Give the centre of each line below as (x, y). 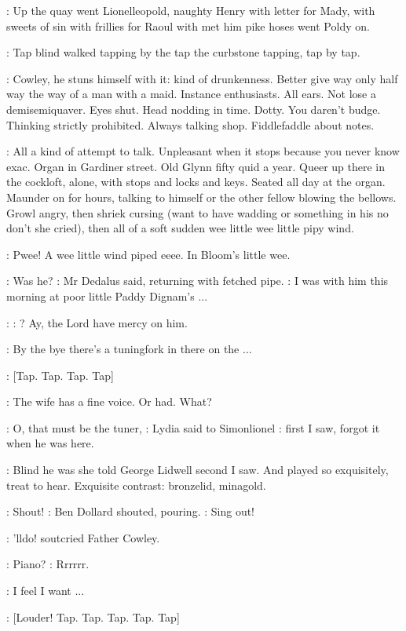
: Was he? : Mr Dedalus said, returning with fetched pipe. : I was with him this (198, 281)
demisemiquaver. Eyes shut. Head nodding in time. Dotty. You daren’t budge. (194, 109)
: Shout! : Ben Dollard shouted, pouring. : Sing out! (131, 511)
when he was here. (50, 443)
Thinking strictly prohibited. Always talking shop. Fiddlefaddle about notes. (190, 124)
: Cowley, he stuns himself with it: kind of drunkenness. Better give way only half (202, 78)
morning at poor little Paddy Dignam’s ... (107, 295)
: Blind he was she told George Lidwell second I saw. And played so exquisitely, (198, 470)
